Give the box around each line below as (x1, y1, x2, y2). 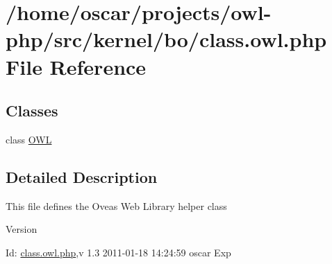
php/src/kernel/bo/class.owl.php (6, 25, 327, 53)
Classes (6, 100, 58, 121)
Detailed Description (6, 166, 158, 187)
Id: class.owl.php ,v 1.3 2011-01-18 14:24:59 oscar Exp (6, 245, 231, 259)
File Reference (6, 52, 147, 80)
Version (6, 222, 38, 236)
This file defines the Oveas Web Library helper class (6, 198, 227, 213)
